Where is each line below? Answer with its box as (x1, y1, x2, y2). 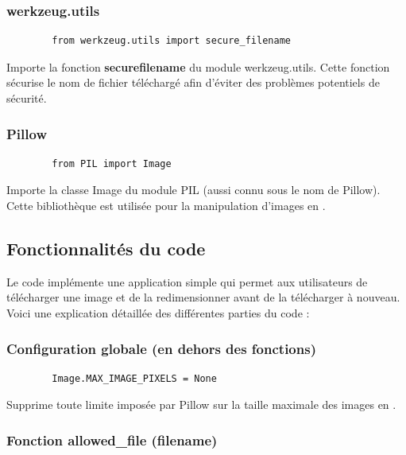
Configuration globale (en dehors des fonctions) (6, 338, 316, 358)
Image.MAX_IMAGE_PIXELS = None (52, 372, 217, 384)
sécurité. (6, 90, 47, 106)
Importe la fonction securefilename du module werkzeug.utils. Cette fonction (6, 58, 390, 75)
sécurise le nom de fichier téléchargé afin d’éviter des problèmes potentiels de (6, 74, 380, 91)
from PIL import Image (52, 157, 172, 169)
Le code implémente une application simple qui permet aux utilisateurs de (6, 273, 368, 290)
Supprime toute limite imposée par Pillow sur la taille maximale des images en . (6, 396, 396, 413)
